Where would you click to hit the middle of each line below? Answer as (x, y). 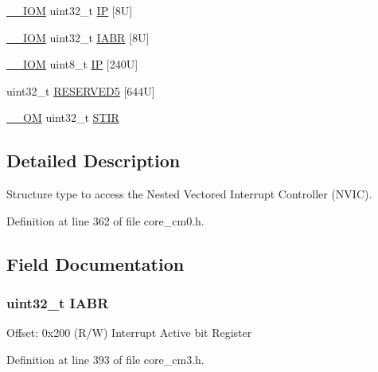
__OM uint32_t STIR (63, 117)
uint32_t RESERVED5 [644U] (81, 90)
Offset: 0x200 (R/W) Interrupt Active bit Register (129, 333)
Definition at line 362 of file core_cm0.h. (105, 220)
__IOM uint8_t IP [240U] (72, 64)
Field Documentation (95, 263)
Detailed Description (94, 161)
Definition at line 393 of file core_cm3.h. (105, 359)
